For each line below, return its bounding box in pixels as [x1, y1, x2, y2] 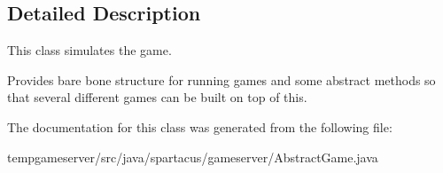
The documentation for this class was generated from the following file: [7, 117, 392, 136]
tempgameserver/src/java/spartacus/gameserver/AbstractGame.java [7, 147, 378, 166]
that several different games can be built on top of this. [7, 88, 307, 106]
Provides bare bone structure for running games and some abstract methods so [7, 70, 436, 89]
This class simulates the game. [7, 41, 172, 59]
